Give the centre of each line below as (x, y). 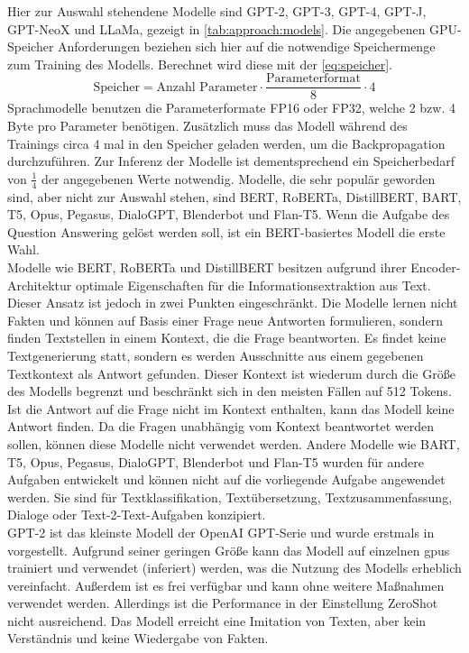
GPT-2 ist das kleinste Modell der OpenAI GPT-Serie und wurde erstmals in (221, 532)
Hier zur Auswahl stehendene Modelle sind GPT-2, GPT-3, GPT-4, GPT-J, (217, 11)
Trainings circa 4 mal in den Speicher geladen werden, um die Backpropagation (226, 143)
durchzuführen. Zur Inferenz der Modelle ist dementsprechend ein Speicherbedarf (231, 161)
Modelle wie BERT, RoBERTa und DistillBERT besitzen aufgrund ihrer (207, 267)
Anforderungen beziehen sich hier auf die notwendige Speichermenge (247, 46)
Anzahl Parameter (207, 87)
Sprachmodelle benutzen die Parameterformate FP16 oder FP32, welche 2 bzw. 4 (231, 108)
